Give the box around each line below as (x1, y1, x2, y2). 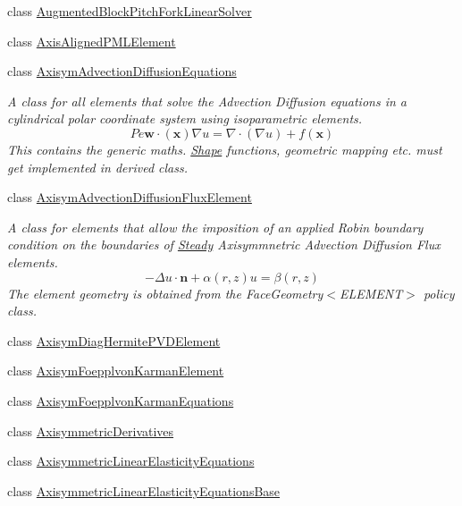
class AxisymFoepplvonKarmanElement (7, 361, 224, 380)
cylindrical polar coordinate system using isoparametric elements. (7, 109, 363, 128)
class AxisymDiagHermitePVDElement (7, 331, 221, 350)
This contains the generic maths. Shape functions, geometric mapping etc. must (7, 139, 442, 158)
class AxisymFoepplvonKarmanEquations (7, 391, 234, 409)
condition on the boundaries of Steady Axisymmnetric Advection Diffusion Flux (7, 235, 441, 254)
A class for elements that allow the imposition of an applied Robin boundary (7, 217, 424, 236)
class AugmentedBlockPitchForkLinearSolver (7, 2, 252, 20)
